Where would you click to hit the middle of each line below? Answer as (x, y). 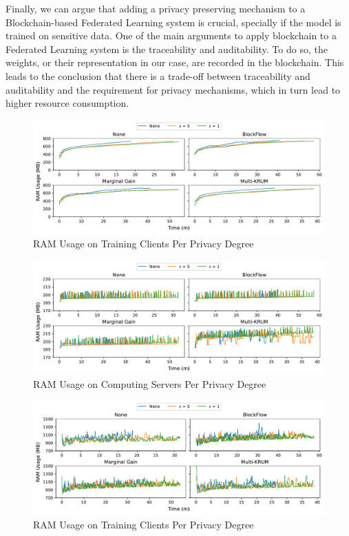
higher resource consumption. (67, 103)
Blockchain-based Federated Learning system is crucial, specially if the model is (173, 22)
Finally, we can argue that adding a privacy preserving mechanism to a (156, 8)
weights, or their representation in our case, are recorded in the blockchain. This (175, 62)
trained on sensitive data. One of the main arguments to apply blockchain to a (171, 35)
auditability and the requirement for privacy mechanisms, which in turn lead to (173, 89)
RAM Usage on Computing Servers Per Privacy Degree (150, 383)
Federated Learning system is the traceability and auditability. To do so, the (167, 49)
